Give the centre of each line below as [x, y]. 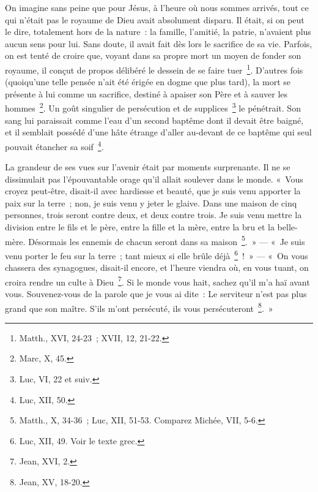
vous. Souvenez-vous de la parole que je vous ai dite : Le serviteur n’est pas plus [156, 293]
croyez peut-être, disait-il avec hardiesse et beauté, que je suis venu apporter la [153, 191]
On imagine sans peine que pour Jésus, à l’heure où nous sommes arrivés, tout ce [157, 7]
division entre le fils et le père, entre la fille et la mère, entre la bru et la [140, 227]
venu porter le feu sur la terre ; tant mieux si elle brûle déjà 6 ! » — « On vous [157, 254]
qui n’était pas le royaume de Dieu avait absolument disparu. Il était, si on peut [155, 19]
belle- [287, 227]
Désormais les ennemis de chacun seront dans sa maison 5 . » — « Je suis [167, 240]
